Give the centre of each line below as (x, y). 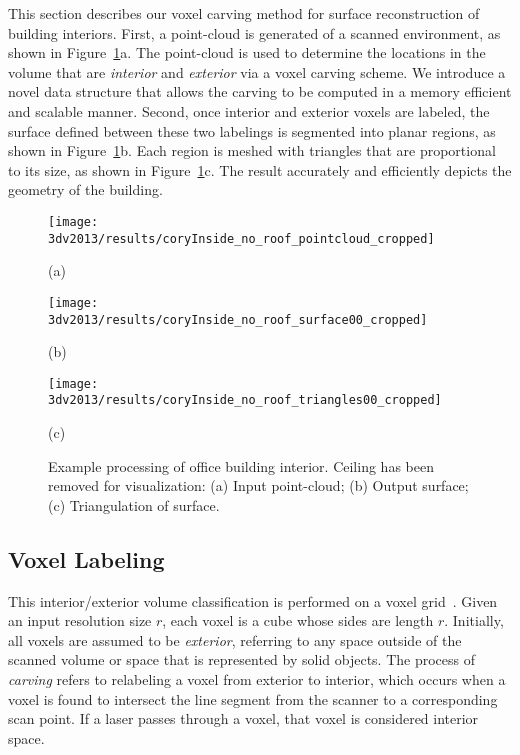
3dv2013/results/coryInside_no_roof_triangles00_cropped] (245, 400)
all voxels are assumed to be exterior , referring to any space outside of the (235, 639)
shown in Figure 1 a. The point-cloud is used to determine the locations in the (247, 52)
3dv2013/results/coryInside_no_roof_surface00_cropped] (238, 319)
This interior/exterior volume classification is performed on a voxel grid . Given (253, 600)
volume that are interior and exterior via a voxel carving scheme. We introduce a (257, 71)
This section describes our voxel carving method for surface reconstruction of (244, 13)
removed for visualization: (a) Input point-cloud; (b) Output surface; (258, 485)
